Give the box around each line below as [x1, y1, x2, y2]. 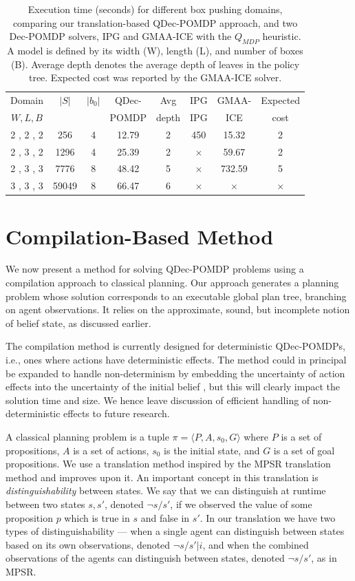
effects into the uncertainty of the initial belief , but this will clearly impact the [6, 379, 340, 394]
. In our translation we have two [200, 510, 336, 525]
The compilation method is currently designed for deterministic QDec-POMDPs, [6, 339, 345, 353]
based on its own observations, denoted [6, 537, 171, 551]
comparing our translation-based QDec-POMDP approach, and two [12, 15, 298, 30]
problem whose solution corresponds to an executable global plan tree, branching [6, 288, 347, 303]
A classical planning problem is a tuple [6, 429, 169, 443]
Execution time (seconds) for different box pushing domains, [28, 2, 283, 16]
